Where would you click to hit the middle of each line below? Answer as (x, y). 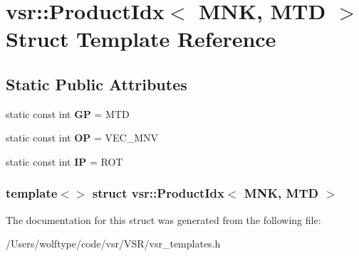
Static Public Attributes (97, 84)
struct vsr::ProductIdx (158, 193)
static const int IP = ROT (64, 161)
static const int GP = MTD (68, 113)
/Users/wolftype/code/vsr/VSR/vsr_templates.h (113, 244)
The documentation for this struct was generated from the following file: (163, 219)
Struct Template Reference (141, 39)
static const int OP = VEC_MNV (82, 138)
